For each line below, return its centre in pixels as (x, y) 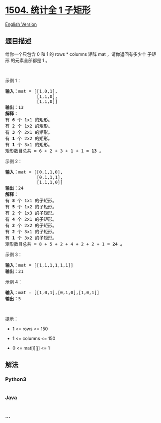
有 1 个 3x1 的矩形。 (29, 144)
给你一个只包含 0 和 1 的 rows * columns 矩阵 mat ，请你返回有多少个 (76, 54)
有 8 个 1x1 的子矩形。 (31, 200)
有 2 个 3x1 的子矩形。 (31, 231)
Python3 (16, 379)
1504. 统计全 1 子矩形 (48, 10)
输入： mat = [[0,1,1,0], (34, 172)
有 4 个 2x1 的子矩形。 (31, 219)
